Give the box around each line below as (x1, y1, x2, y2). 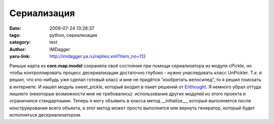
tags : (9, 32, 21, 38)
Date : (9, 25, 21, 31)
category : (9, 39, 31, 45)
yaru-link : (9, 53, 30, 59)
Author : (9, 46, 26, 52)
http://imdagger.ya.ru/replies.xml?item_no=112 (49, 53, 146, 59)
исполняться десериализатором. (9, 112, 82, 118)
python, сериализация (49, 32, 97, 38)
